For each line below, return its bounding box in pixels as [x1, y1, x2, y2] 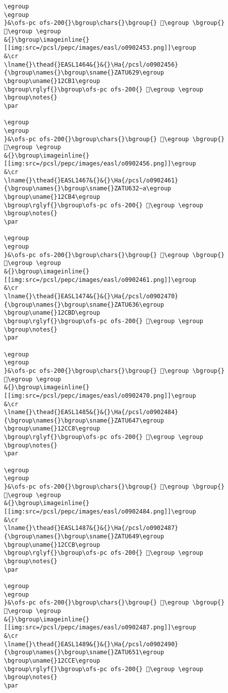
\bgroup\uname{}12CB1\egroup [4, 77, 100, 85]
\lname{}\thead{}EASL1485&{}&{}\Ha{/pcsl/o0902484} [4, 409, 178, 416]
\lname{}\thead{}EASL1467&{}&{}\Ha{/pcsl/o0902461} [4, 176, 178, 184]
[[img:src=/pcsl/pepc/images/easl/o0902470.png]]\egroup [4, 392, 196, 399]
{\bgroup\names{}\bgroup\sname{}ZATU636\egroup [4, 301, 164, 308]
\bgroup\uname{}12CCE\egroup [4, 657, 100, 664]
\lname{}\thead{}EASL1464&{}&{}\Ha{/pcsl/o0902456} [4, 61, 178, 68]
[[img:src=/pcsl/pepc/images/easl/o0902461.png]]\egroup [4, 276, 196, 283]
